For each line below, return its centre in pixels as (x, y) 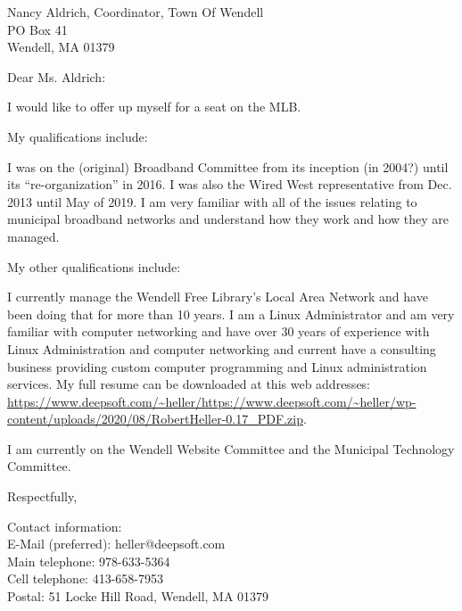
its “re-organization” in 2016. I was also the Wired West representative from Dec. (230, 184)
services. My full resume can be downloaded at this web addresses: (189, 384)
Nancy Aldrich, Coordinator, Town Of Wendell (136, 12)
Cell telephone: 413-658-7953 (85, 578)
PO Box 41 (37, 29)
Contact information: (65, 526)
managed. (33, 236)
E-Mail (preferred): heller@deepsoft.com (116, 544)
